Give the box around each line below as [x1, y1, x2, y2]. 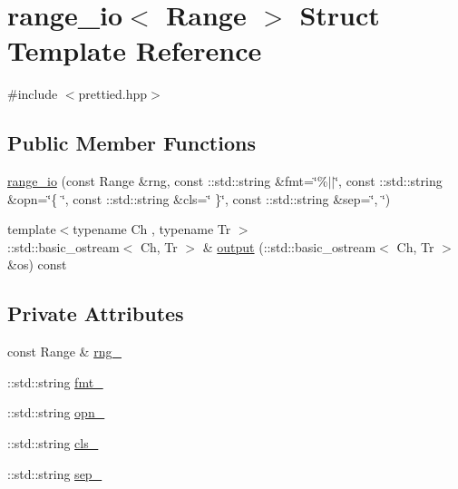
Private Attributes [7, 299, 184, 328]
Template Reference [7, 32, 262, 69]
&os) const [7, 255, 67, 274]
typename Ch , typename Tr [73, 220, 231, 239]
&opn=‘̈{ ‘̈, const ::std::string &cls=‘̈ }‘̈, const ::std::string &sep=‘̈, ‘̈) [7, 189, 391, 208]
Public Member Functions [7, 129, 256, 157]
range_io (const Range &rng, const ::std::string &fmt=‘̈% [7, 171, 328, 191]
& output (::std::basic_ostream [202, 237, 376, 256]
